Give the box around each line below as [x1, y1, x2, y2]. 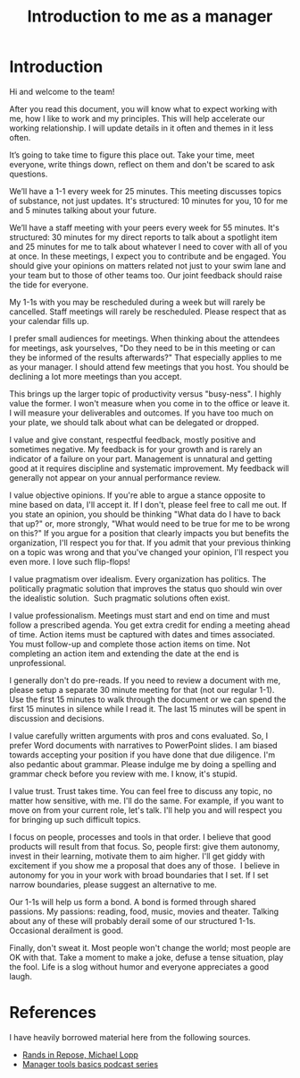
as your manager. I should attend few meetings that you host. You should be [9, 361, 289, 372]
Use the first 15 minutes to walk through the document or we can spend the [9, 694, 287, 705]
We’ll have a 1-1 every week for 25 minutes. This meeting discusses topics [9, 185, 282, 196]
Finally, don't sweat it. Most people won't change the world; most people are [9, 942, 291, 953]
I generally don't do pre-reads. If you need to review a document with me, [9, 674, 281, 686]
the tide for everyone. [9, 279, 89, 290]
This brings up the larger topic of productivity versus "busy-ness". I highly [9, 388, 282, 399]
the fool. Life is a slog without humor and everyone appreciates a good [9, 961, 270, 972]
